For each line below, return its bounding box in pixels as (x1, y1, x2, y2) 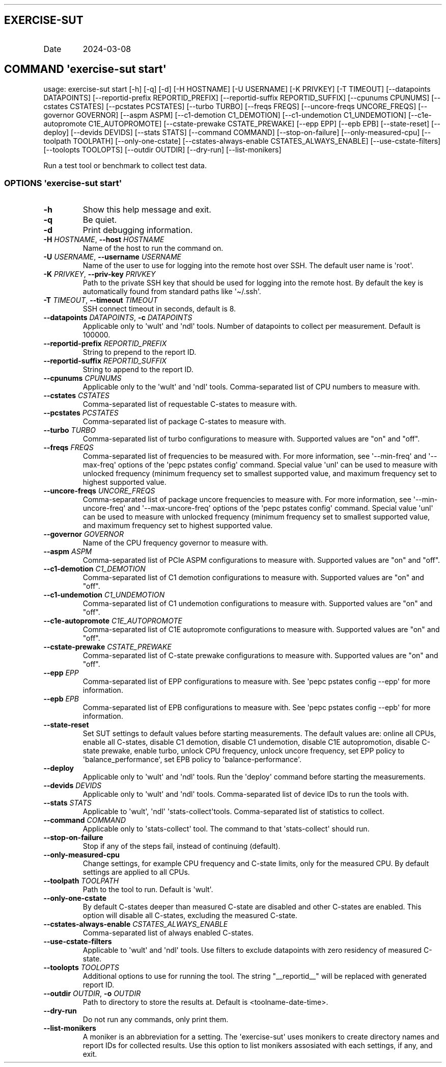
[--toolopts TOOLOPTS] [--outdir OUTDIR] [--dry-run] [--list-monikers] (43, 145, 282, 154)
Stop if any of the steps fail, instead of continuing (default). (82, 842, 281, 851)
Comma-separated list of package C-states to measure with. (82, 417, 286, 426)
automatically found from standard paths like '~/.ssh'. (82, 287, 261, 296)
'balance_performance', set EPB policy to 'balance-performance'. (82, 755, 302, 764)
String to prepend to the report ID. (82, 348, 197, 357)
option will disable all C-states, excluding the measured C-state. (82, 911, 297, 920)
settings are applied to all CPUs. (82, 868, 190, 877)
